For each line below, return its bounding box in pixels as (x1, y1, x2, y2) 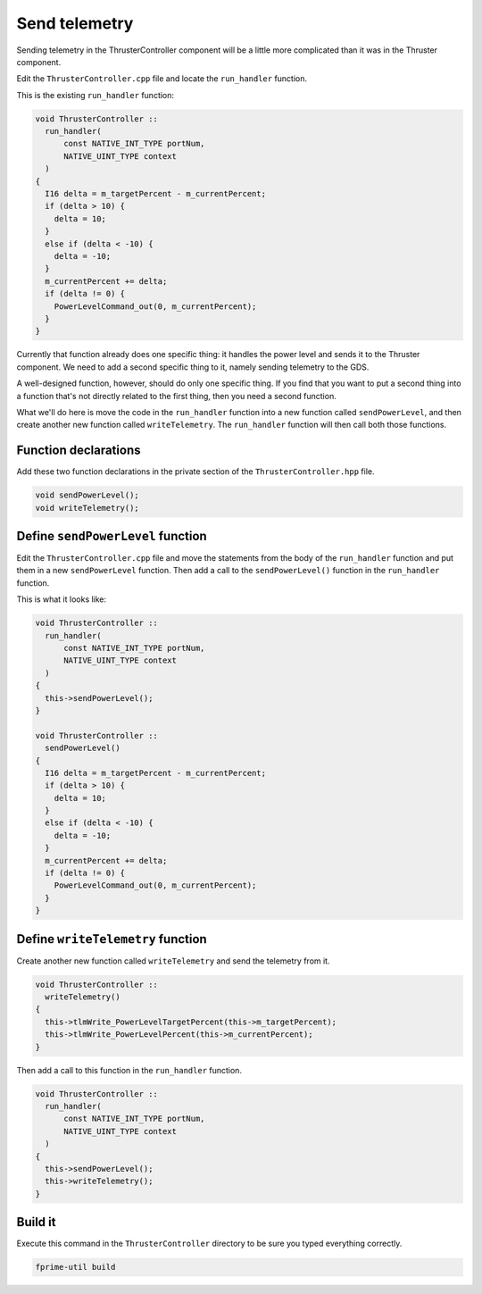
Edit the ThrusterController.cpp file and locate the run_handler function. (16, 73, 308, 84)
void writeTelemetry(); (35, 503, 140, 513)
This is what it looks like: (16, 594, 107, 605)
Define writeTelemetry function (16, 931, 207, 947)
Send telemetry (16, 13, 134, 33)
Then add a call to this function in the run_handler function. (16, 1064, 243, 1075)
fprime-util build (35, 1262, 116, 1273)
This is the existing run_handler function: (16, 89, 174, 100)
